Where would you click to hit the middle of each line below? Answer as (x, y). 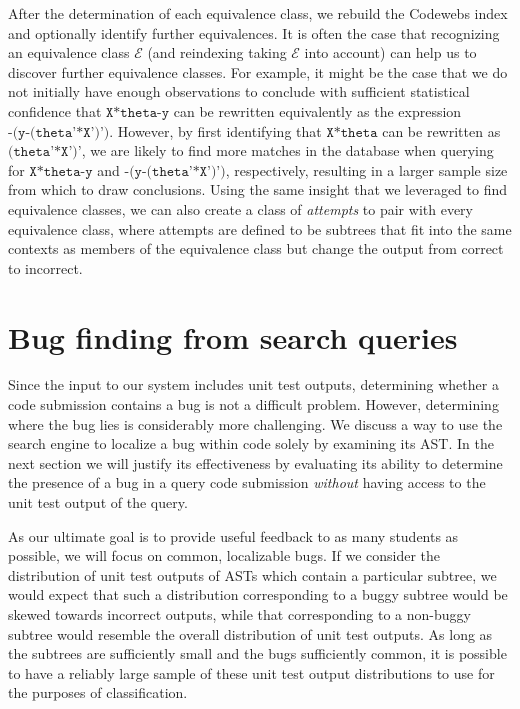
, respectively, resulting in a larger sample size (366, 169)
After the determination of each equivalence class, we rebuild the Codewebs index (258, 13)
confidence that (55, 110)
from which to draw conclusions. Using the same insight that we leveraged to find (258, 189)
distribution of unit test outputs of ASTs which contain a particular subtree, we (252, 574)
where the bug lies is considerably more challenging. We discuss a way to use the (255, 423)
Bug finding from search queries (233, 336)
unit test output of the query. (98, 502)
